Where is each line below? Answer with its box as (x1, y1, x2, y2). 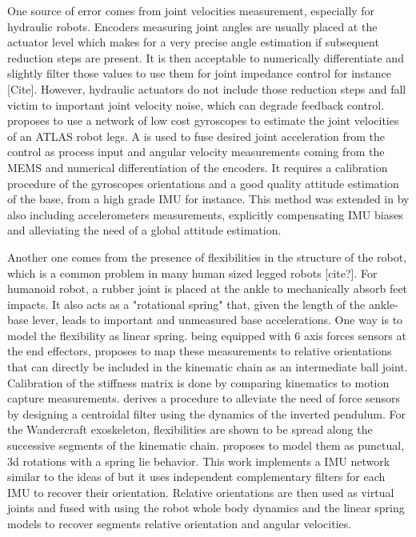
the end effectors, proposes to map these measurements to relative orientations (7, 343, 392, 359)
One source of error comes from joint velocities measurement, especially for (7, 2, 375, 18)
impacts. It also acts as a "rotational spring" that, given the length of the (7, 295, 366, 312)
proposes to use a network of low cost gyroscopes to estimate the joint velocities (7, 112, 399, 129)
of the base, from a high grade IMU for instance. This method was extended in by (7, 190, 410, 207)
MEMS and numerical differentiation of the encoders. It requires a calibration (7, 158, 388, 175)
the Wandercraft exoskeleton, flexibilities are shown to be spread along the (7, 421, 373, 438)
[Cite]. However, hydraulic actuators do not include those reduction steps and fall (7, 80, 406, 97)
